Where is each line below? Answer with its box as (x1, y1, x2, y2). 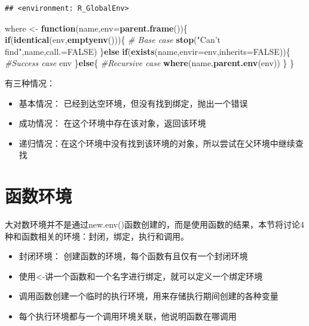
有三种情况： (5, 76, 55, 89)
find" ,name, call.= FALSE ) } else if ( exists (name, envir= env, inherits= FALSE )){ (5, 45, 290, 57)
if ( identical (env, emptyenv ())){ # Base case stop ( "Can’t (5, 33, 221, 46)
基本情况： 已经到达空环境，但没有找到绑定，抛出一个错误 (19, 97, 248, 109)
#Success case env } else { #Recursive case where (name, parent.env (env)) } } (5, 57, 295, 69)
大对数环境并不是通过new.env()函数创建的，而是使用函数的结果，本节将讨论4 (5, 218, 304, 231)
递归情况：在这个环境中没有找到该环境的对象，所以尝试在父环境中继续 (19, 136, 295, 149)
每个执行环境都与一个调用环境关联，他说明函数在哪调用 (19, 310, 237, 322)
